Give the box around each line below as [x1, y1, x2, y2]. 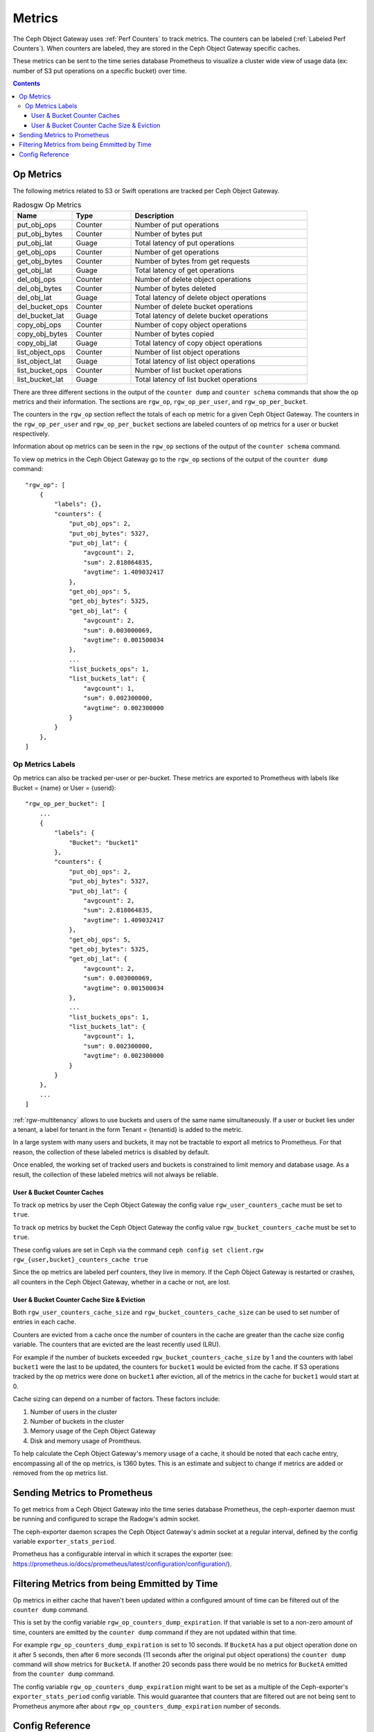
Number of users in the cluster [30, 1407, 118, 1416]
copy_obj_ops [17, 319, 62, 329]
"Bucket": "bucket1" [69, 838, 139, 847]
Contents [12, 80, 41, 88]
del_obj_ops [17, 274, 56, 284]
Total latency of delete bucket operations [134, 310, 269, 320]
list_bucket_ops [17, 365, 68, 375]
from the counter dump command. [12, 1670, 115, 1678]
